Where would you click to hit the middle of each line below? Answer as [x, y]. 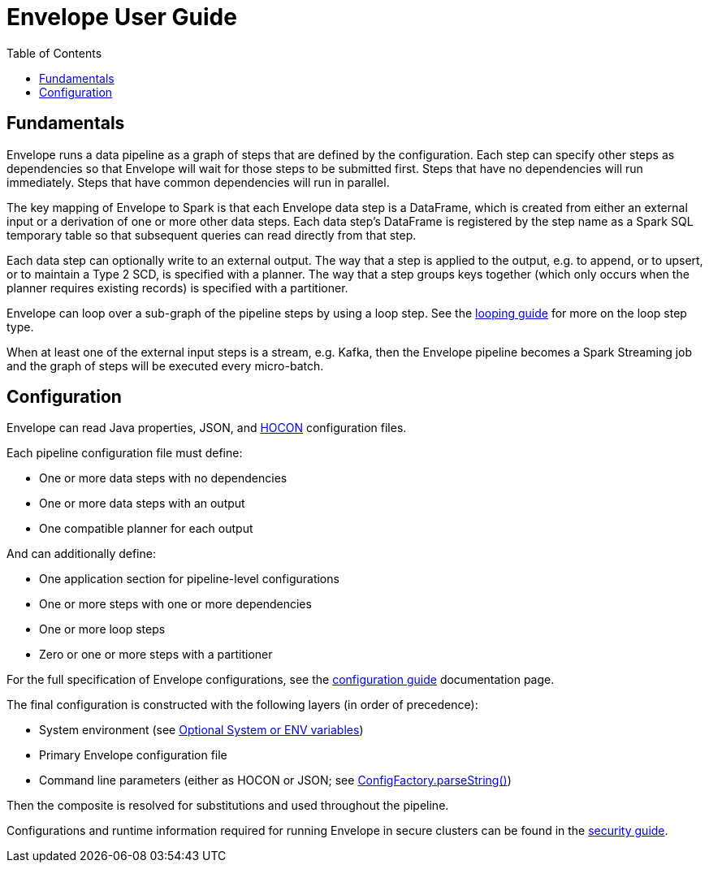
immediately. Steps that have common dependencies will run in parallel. [198, 182]
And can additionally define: [81, 554]
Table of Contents [54, 53]
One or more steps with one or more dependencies [175, 604]
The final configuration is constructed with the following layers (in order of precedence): [242, 705]
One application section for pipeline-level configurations [189, 579]
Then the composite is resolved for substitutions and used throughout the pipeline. [228, 806]
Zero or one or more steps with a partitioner [156, 655]
